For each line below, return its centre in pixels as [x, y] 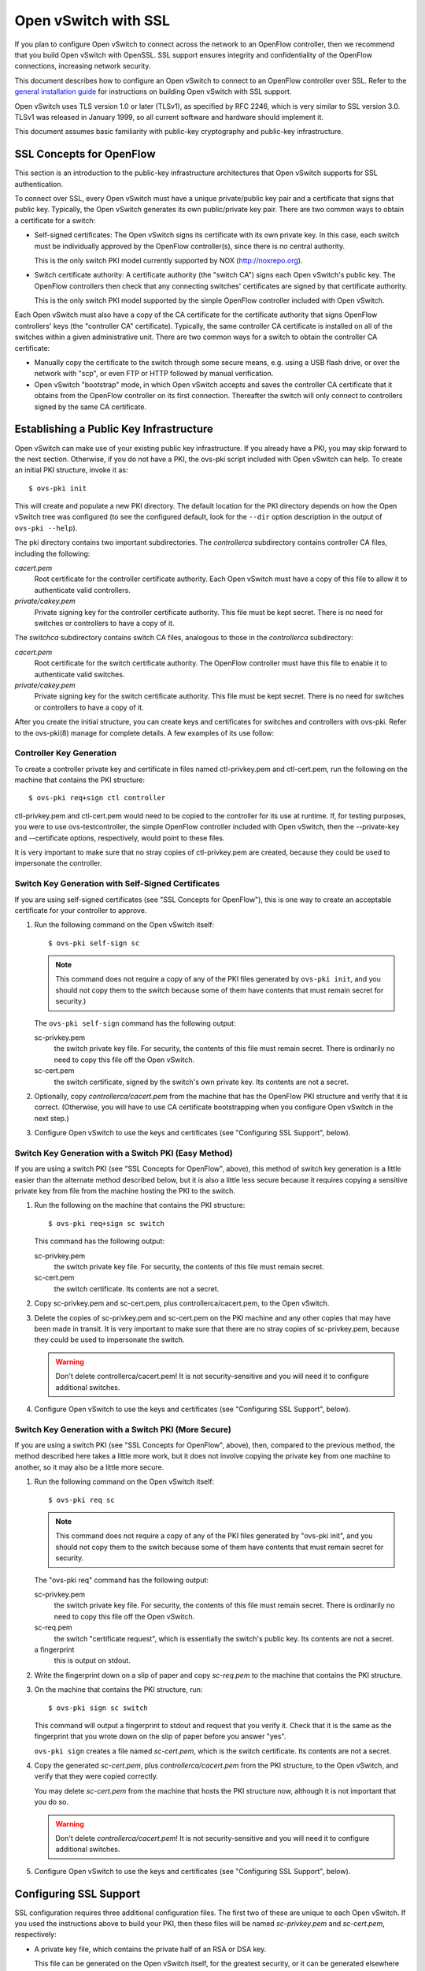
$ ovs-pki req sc [81, 1500]
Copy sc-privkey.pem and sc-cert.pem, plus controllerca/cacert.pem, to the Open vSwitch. [182, 1303]
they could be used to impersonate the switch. [109, 1339]
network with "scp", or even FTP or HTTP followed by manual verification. [154, 374]
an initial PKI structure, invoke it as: [71, 470]
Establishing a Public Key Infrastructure [114, 429]
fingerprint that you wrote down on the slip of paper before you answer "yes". [160, 1736]
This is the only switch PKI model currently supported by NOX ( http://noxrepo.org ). [168, 260]
